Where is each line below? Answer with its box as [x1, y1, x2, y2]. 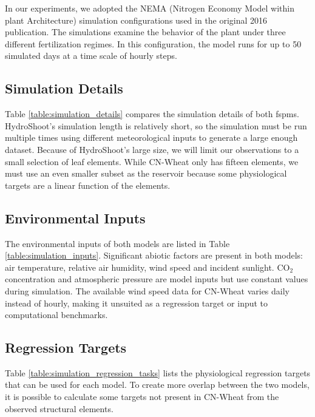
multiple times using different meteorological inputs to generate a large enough [5, 131, 298, 144]
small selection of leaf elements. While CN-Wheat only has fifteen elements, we [5, 155, 299, 168]
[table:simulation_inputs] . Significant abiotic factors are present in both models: [5, 249, 303, 262]
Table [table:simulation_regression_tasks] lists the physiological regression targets [5, 366, 311, 379]
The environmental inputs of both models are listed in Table [5, 237, 230, 249]
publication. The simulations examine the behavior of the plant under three [5, 25, 286, 38]
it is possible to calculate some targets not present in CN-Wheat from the [5, 390, 279, 403]
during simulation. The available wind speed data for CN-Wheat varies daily [5, 284, 290, 297]
